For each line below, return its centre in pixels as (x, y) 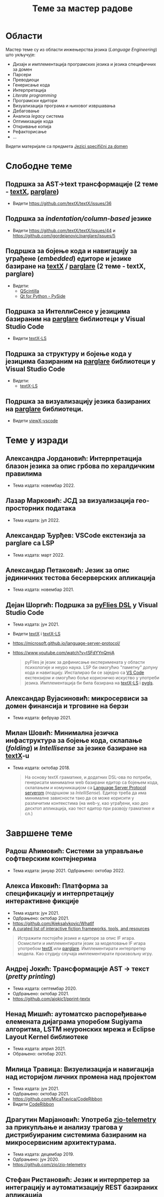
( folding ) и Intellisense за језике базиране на (76, 748)
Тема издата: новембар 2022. (44, 485)
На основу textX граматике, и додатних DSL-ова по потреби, (88, 777)
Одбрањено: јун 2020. (36, 1159)
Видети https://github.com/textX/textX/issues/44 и (64, 231)
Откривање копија (32, 126)
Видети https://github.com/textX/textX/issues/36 (62, 203)
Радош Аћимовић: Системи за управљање (74, 851)
